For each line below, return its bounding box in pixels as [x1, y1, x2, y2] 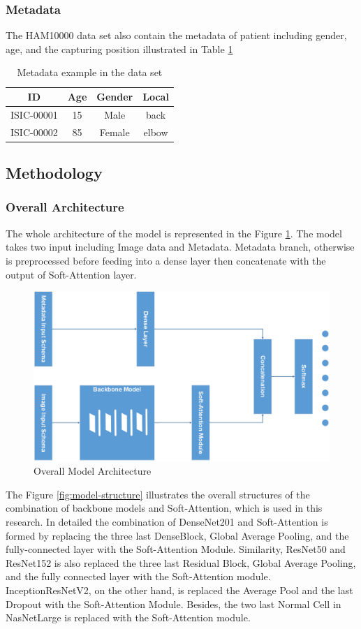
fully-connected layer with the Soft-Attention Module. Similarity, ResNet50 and [6, 542, 346, 556]
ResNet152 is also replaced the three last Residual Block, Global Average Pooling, [6, 555, 356, 570]
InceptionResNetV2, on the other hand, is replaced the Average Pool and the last [6, 582, 353, 597]
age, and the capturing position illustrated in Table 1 [6, 41, 233, 56]
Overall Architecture [6, 198, 124, 216]
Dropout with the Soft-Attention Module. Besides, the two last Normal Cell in [6, 596, 341, 611]
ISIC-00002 [10, 124, 58, 139]
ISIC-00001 [10, 107, 58, 121]
